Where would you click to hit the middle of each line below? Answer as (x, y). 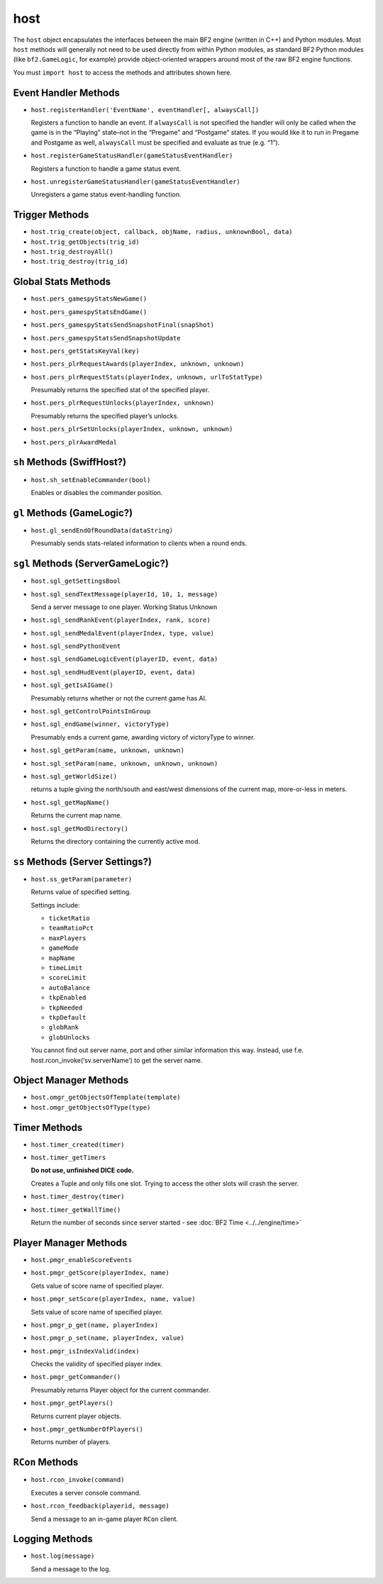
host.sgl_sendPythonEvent (76, 646)
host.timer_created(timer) (78, 1144)
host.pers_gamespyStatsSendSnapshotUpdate (106, 338)
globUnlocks (69, 1037)
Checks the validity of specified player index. (97, 1364)
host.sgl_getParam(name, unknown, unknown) (107, 751)
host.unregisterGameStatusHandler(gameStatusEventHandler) (136, 182)
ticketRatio (69, 919)
